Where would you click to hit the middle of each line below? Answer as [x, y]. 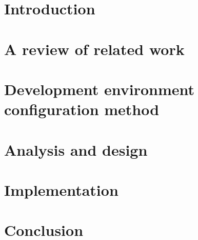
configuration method [82, 109]
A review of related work [94, 49]
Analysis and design [76, 149]
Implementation [61, 189]
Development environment [100, 89]
